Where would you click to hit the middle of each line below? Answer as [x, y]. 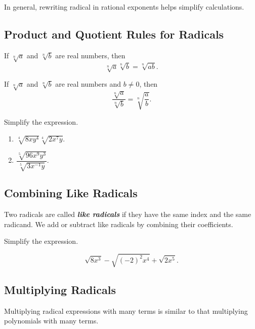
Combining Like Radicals [71, 193]
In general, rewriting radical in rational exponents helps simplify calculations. [124, 7]
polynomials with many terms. [51, 321]
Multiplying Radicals [60, 289]
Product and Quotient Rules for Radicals [114, 34]
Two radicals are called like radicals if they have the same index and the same [128, 214]
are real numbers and [88, 84]
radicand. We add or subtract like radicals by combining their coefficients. [119, 224]
